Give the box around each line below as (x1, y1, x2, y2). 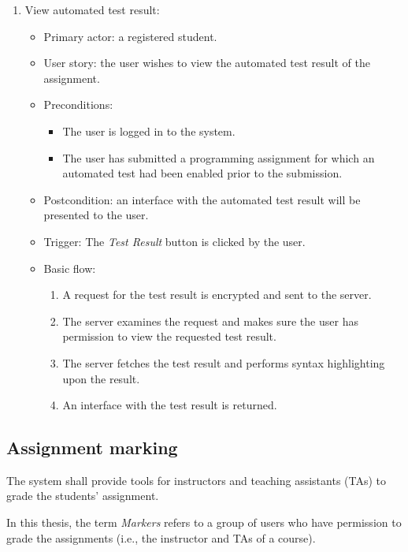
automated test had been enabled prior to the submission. (62, 165, 343, 181)
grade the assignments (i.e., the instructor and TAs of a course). (6, 529, 316, 546)
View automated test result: (24, 2, 160, 17)
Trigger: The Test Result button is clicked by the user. (43, 233, 306, 249)
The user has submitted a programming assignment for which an (62, 149, 375, 166)
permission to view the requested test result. (62, 328, 276, 345)
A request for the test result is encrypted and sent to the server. (62, 286, 372, 303)
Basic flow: (43, 259, 96, 276)
